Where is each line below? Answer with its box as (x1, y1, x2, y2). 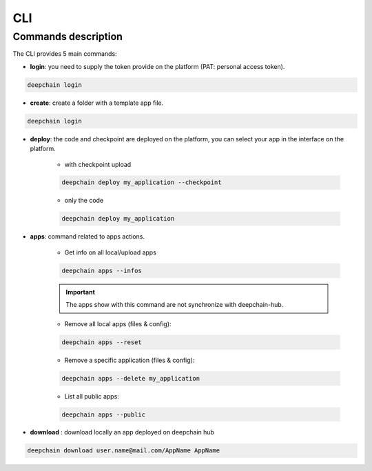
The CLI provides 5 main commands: (12, 50, 117, 58)
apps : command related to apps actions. (30, 232, 145, 241)
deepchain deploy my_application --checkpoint (61, 179, 222, 186)
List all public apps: (64, 392, 120, 400)
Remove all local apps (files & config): (64, 319, 172, 328)
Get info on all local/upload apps (64, 248, 156, 257)
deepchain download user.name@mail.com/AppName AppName (27, 447, 220, 454)
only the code (64, 197, 104, 205)
